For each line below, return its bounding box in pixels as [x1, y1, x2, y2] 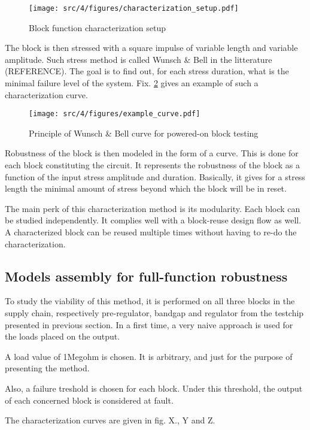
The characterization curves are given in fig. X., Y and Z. [5, 414, 215, 426]
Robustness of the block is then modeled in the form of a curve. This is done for [5, 147, 299, 159]
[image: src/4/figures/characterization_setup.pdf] [29, 4, 239, 13]
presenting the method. [5, 362, 90, 374]
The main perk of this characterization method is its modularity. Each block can [5, 202, 300, 214]
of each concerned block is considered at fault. [5, 393, 174, 406]
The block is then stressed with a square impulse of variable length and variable [5, 41, 298, 54]
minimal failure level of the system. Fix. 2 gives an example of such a [5, 77, 259, 89]
